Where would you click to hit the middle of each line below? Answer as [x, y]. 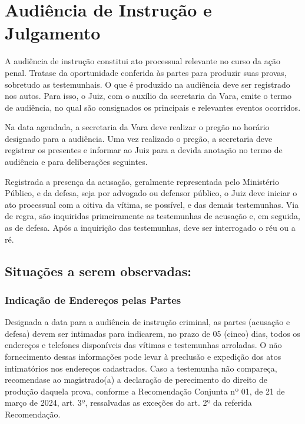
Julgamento [53, 33]
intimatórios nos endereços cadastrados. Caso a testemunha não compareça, [141, 368]
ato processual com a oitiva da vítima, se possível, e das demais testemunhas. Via [152, 204]
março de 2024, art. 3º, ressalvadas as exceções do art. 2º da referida [128, 403]
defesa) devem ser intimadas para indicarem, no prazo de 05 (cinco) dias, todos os [152, 333]
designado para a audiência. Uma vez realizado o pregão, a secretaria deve [139, 138]
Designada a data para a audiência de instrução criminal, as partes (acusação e [147, 322]
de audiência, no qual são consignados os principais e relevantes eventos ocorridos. [153, 107]
